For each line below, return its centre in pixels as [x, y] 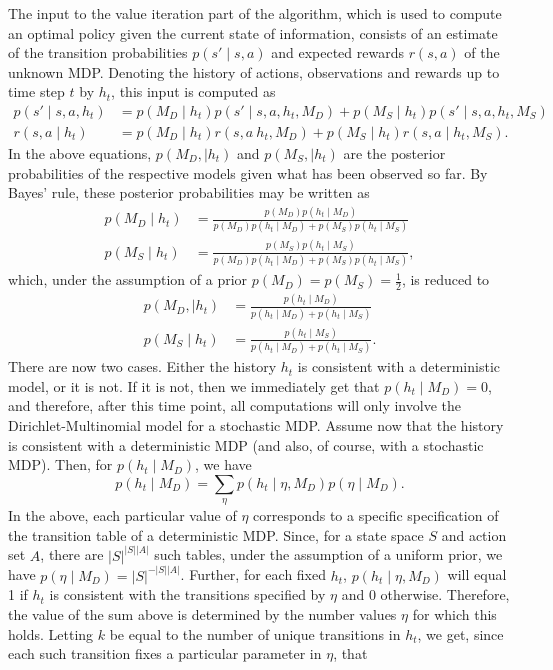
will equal [477, 574]
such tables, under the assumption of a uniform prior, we [328, 554]
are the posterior [394, 153]
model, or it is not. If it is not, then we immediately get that [194, 385]
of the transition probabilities [98, 52]
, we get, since [460, 633]
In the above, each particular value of [122, 515]
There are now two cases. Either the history [142, 366]
